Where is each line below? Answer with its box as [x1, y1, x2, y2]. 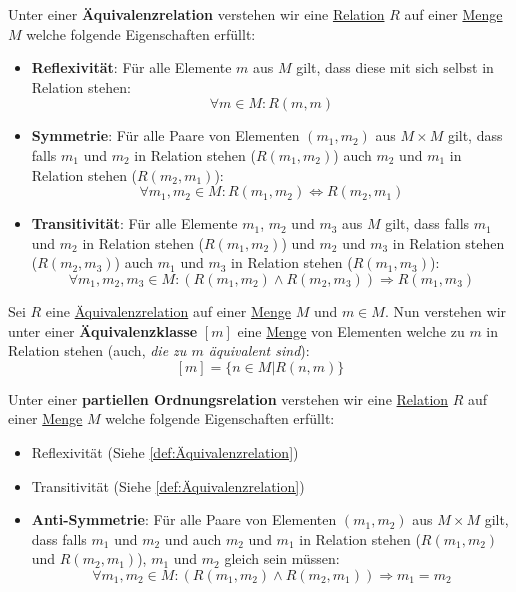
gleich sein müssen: [224, 548, 340, 569]
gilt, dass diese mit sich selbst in [296, 57, 494, 78]
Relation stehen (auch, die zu [8, 340, 187, 361]
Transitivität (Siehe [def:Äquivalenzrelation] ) [31, 475, 305, 496]
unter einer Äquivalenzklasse [8, 320, 198, 341]
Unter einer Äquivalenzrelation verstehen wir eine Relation [8, 4, 385, 24]
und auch [164, 528, 222, 549]
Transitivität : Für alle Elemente [31, 213, 238, 234]
